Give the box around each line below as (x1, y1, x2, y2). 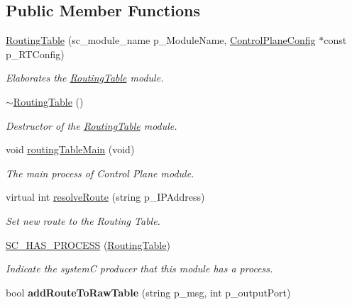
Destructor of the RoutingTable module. (6, 118, 177, 133)
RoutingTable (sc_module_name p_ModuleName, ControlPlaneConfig (6, 33, 316, 48)
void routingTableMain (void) (6, 142, 135, 157)
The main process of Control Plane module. (6, 165, 194, 180)
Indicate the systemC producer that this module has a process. (6, 261, 273, 276)
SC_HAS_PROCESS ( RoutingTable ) (6, 237, 170, 252)
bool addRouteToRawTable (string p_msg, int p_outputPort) (6, 284, 291, 299)
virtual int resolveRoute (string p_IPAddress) (6, 189, 205, 204)
